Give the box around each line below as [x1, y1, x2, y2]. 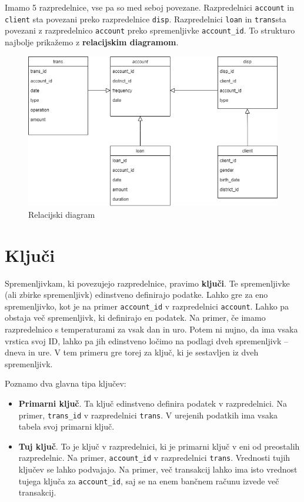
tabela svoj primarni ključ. [18, 420, 115, 433]
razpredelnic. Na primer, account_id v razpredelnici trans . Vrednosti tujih [18, 451, 290, 464]
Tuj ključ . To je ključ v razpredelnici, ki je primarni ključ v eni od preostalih [18, 440, 300, 452]
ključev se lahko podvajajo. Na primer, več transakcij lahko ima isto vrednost [18, 463, 298, 476]
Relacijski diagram [28, 208, 95, 220]
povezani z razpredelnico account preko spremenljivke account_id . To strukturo [5, 24, 295, 36]
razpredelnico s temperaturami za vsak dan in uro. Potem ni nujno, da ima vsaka [5, 323, 298, 335]
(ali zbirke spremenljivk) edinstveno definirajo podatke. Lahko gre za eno [5, 288, 268, 301]
